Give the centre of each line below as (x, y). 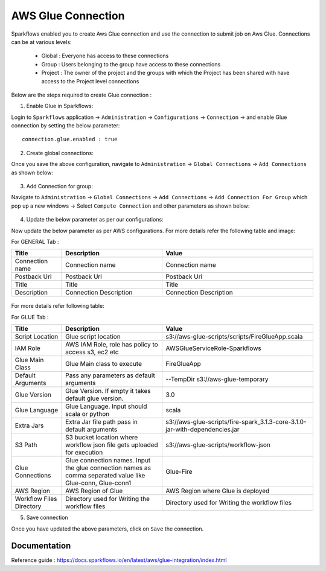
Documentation (41, 546)
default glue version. (94, 398)
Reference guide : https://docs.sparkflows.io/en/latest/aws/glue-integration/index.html (119, 560)
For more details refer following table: (58, 306)
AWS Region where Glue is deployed (218, 491)
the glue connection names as (108, 468)
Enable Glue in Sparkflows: (60, 106)
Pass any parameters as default (110, 375)
